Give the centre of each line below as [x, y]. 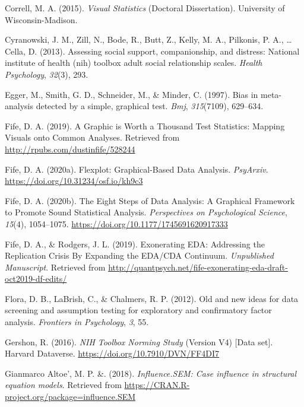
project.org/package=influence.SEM [70, 397]
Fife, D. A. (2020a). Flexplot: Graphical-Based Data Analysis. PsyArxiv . [137, 169]
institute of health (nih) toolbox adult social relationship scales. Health [134, 63]
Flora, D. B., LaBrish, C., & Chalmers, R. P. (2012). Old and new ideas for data [152, 298]
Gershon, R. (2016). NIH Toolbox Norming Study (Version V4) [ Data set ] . [139, 341]
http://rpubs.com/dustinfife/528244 [70, 149]
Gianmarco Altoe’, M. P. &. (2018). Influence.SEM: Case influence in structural [151, 373]
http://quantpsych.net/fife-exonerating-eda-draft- [198, 267]
